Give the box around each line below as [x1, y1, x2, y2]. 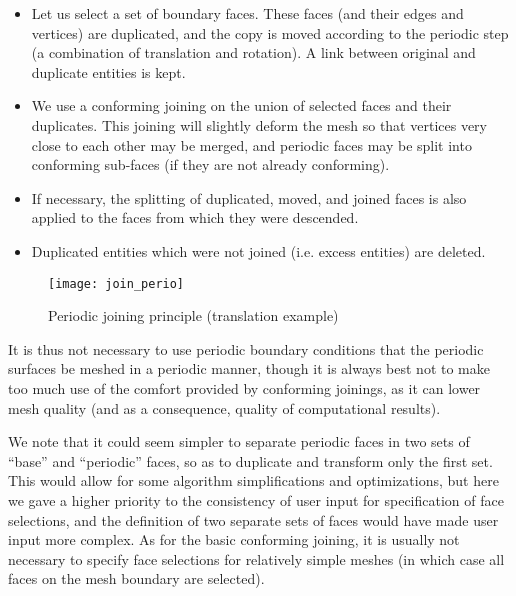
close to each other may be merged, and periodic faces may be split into [31, 134, 472, 155]
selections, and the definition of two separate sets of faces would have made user [8, 509, 499, 530]
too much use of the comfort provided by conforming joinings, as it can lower [8, 377, 481, 398]
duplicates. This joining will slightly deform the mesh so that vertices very [31, 114, 487, 135]
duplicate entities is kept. [31, 61, 186, 82]
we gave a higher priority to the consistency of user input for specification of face [8, 489, 504, 510]
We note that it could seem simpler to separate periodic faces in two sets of [8, 431, 470, 452]
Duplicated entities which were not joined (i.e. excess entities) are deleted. [31, 240, 486, 261]
